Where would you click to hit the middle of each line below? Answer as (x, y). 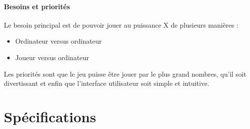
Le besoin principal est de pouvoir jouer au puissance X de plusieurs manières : (121, 24)
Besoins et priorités (37, 6)
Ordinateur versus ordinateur (59, 41)
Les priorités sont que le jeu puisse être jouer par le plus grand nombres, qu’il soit (125, 73)
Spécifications (50, 116)
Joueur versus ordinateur (52, 57)
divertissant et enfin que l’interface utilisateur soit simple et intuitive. (107, 83)
